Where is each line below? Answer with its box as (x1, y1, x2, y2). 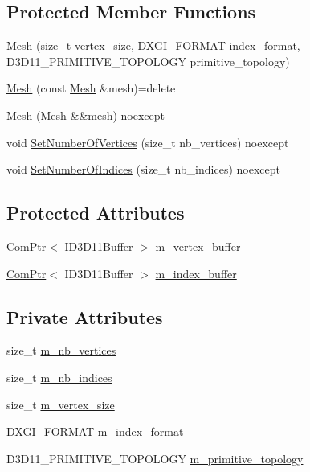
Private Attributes (6, 304, 163, 329)
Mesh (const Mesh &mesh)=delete (6, 80, 176, 96)
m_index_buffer (155, 265, 237, 281)
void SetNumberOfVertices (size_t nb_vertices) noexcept (6, 133, 289, 150)
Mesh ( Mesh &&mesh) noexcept (6, 106, 165, 123)
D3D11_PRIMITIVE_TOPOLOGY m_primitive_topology (6, 449, 304, 466)
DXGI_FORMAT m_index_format (6, 423, 184, 440)
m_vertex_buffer (155, 237, 241, 254)
